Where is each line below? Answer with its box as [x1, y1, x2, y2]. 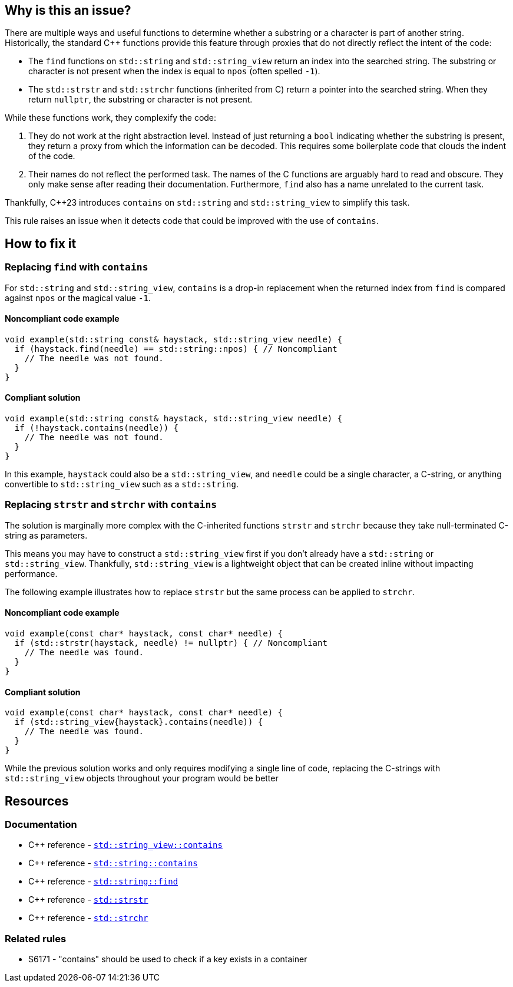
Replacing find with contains [5, 261, 148, 273]
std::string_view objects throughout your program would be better [5, 773, 279, 784]
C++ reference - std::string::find [28, 876, 178, 887]
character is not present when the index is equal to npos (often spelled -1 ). [28, 66, 320, 77]
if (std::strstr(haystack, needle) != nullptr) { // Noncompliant [14, 638, 327, 648]
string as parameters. [5, 530, 88, 540]
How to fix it [5, 236, 77, 251]
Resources [5, 793, 69, 808]
